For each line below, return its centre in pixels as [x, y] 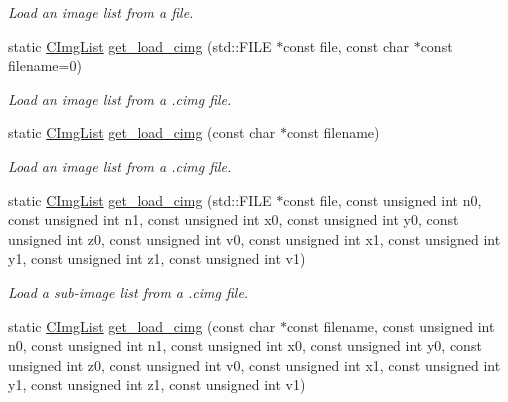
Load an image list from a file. [101, 12]
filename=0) [45, 65]
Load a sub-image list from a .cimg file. [128, 291]
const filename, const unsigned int [390, 325]
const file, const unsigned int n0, [382, 199]
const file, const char [346, 45]
